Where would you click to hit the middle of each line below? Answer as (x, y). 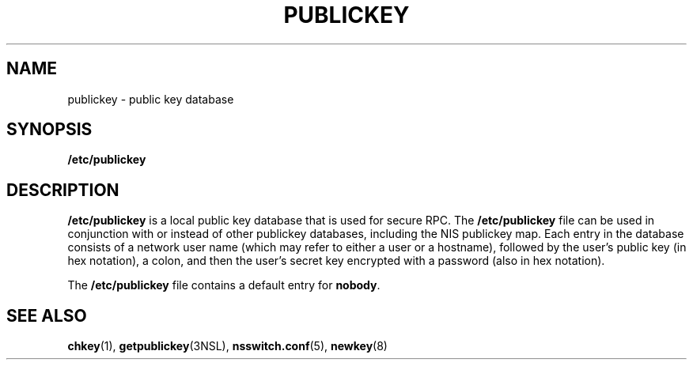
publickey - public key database (151, 99)
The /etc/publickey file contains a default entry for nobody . (224, 285)
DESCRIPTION (63, 190)
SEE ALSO (47, 315)
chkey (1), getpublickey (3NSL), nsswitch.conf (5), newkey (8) (227, 346)
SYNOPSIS (49, 130)
